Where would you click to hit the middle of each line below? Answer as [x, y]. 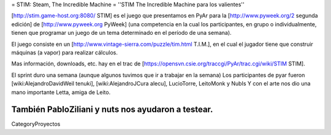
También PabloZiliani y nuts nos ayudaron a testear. [112, 110]
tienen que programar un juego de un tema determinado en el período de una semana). [122, 33]
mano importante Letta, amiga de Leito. [61, 92]
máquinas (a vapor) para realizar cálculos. [64, 53]
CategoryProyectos [36, 124]
